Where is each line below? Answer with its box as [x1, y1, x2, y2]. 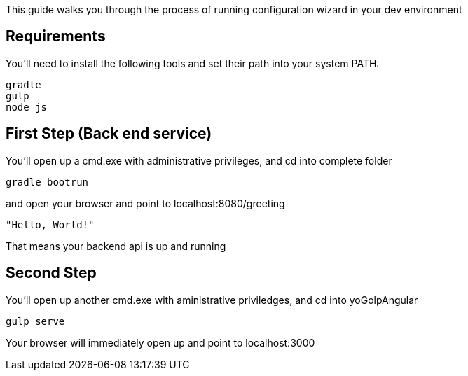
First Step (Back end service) [6, 125, 212, 143]
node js [6, 101, 48, 113]
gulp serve [6, 315, 65, 327]
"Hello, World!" [6, 218, 95, 230]
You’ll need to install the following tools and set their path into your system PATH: [6, 57, 380, 69]
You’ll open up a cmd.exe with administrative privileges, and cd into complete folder [6, 154, 392, 167]
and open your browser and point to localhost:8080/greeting [6, 197, 285, 209]
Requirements [6, 27, 106, 46]
